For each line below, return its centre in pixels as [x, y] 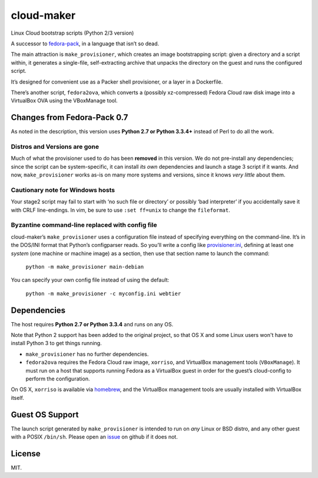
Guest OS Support [45, 415]
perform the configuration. [58, 379]
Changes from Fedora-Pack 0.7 [69, 118]
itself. [18, 397]
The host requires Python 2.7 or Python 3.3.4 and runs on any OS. [92, 324]
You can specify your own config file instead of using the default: [90, 280]
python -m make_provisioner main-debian [85, 267]
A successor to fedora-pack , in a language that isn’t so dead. [85, 44]
